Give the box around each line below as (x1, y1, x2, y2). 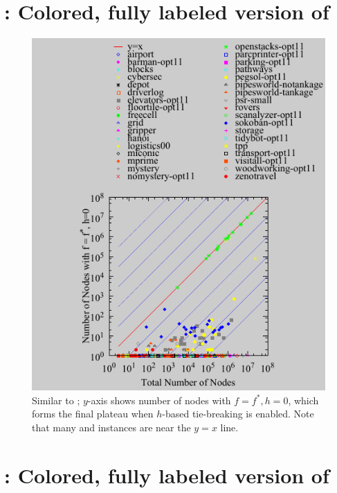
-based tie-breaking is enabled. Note (162, 406, 314, 421)
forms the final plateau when (32, 406, 154, 421)
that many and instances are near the (32, 420, 191, 435)
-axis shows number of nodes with (87, 392, 231, 407)
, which (288, 392, 319, 407)
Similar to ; (32, 392, 80, 407)
